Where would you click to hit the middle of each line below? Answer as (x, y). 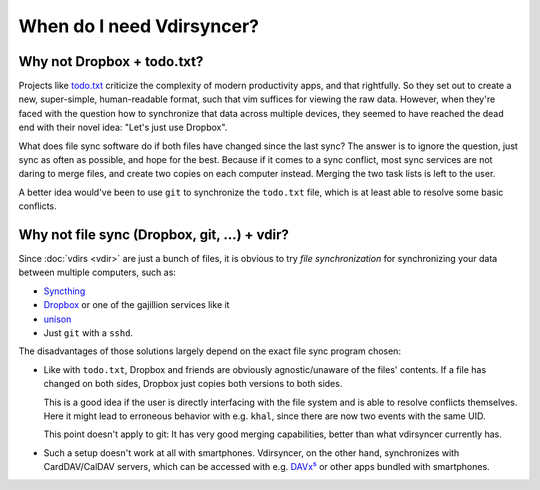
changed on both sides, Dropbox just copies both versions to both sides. (193, 384)
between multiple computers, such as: (97, 272)
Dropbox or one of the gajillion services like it (136, 305)
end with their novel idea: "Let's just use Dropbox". (123, 127)
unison (57, 319)
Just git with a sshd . (88, 333)
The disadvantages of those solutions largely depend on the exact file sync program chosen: (210, 351)
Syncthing (64, 291)
